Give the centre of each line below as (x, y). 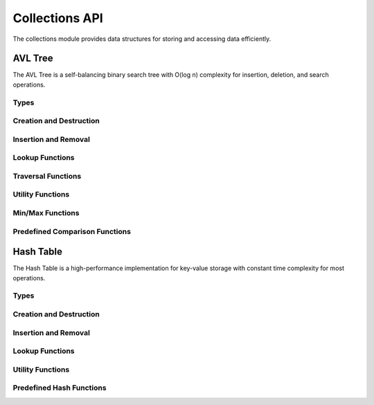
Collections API (58, 18)
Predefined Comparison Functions (72, 231)
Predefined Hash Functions (60, 388)
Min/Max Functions (46, 213)
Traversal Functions (47, 176)
